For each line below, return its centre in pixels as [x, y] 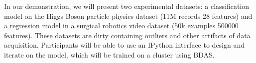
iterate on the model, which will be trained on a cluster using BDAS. [109, 54]
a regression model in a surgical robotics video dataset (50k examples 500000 [121, 26]
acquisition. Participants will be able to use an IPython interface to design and [125, 45]
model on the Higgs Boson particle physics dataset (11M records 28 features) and [128, 16]
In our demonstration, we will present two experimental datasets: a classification [127, 6]
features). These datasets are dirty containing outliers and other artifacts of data [127, 35]
